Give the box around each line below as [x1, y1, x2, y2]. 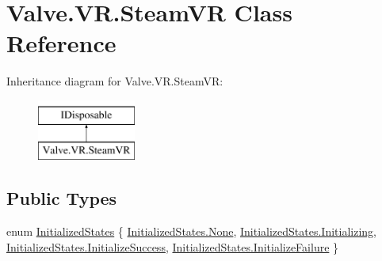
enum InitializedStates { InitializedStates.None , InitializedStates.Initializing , [6, 223, 376, 240]
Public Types [6, 186, 117, 210]
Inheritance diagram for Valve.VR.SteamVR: [6, 73, 223, 89]
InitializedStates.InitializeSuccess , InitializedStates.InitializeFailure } [6, 238, 339, 255]
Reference [6, 27, 117, 59]
